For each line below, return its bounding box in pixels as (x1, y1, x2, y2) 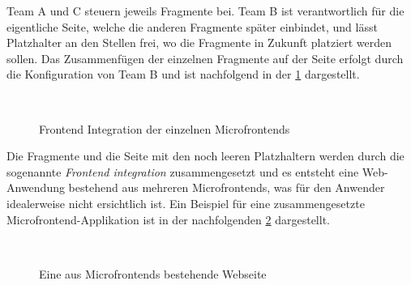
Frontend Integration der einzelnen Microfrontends (39, 120, 290, 137)
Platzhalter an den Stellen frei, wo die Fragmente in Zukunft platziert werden (6, 34, 392, 51)
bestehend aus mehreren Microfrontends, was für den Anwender (68, 179, 385, 196)
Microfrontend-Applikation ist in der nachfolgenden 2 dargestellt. (6, 211, 330, 228)
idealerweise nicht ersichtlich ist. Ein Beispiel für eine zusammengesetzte (6, 194, 365, 211)
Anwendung (6, 179, 65, 196)
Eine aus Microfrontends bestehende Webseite (39, 265, 267, 282)
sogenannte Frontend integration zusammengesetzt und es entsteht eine (6, 163, 359, 180)
